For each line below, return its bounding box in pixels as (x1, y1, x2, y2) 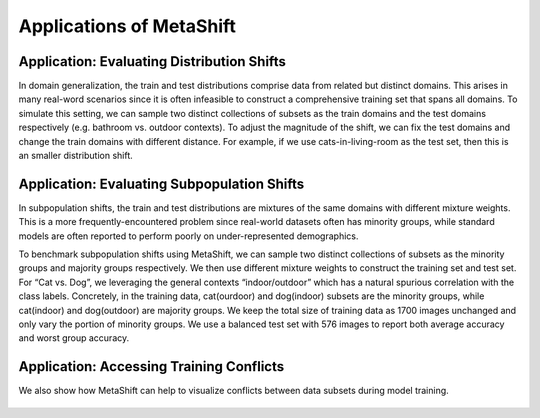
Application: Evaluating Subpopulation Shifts (18, 175, 305, 192)
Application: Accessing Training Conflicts (18, 358, 285, 375)
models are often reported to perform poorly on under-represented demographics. (18, 230, 359, 242)
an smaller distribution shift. (18, 150, 134, 162)
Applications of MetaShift (18, 15, 237, 37)
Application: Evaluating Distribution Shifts (18, 53, 287, 70)
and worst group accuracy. (18, 332, 130, 344)
